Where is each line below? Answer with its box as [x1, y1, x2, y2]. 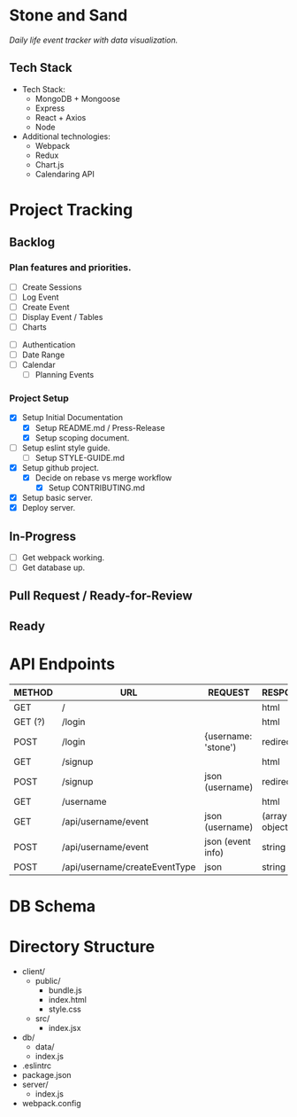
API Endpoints [9, 654, 116, 675]
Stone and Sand [9, 5, 128, 26]
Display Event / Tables [21, 311, 103, 322]
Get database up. [21, 562, 86, 573]
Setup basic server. [21, 492, 93, 503]
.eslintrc [21, 1060, 52, 1071]
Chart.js [34, 159, 65, 169]
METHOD [13, 686, 54, 699]
